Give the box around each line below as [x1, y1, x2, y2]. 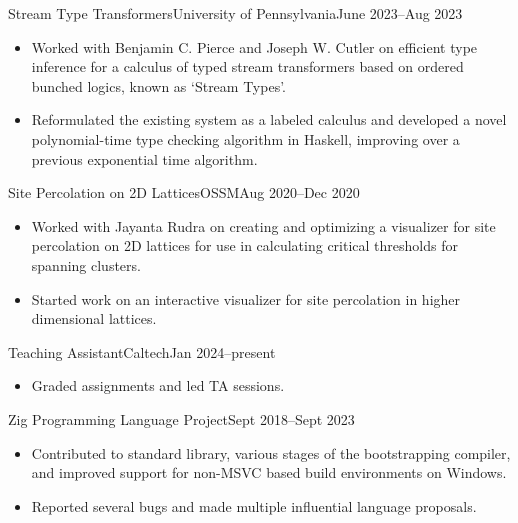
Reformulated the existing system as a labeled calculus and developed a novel [31, 109, 507, 130]
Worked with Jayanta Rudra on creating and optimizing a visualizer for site [31, 215, 496, 236]
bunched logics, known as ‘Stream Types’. [31, 75, 287, 96]
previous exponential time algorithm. [31, 148, 258, 169]
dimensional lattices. [31, 308, 157, 329]
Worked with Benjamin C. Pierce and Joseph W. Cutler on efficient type [31, 36, 478, 57]
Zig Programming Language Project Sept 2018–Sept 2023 [8, 408, 355, 429]
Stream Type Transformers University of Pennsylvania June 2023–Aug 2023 [8, 3, 463, 23]
